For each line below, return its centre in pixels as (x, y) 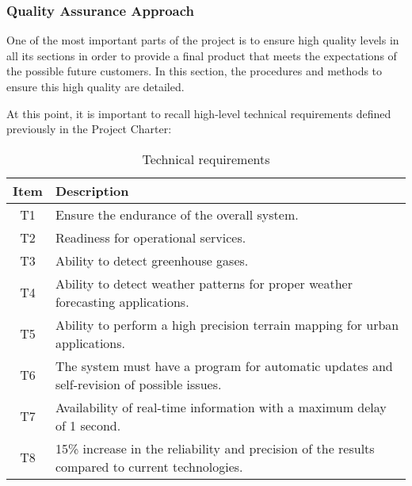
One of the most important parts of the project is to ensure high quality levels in (203, 40)
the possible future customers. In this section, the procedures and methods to (195, 71)
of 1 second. (88, 425)
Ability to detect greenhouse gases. (152, 260)
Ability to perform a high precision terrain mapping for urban (227, 324)
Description (92, 190)
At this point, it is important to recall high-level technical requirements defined (199, 113)
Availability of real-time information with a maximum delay (221, 407)
